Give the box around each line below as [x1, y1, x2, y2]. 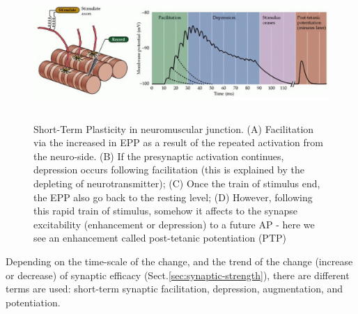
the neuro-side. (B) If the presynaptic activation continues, [33, 148, 284, 163]
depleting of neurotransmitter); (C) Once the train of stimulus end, [33, 175, 320, 190]
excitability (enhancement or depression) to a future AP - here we [33, 217, 315, 231]
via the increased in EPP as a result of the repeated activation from [33, 135, 323, 150]
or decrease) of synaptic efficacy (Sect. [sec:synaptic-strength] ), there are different [6, 267, 350, 282]
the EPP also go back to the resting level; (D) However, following [33, 189, 313, 204]
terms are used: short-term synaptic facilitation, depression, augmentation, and [6, 281, 343, 296]
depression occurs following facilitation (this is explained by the [33, 162, 304, 177]
